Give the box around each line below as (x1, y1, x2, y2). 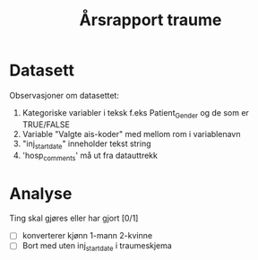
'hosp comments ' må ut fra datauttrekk (21, 150, 159, 162)
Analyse (9, 183, 73, 204)
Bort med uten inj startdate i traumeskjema (21, 240, 172, 254)
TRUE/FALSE (21, 118, 70, 130)
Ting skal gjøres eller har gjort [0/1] (9, 212, 139, 224)
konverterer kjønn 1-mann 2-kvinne (21, 230, 153, 241)
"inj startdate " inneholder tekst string (21, 138, 151, 151)
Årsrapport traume (79, 10, 222, 30)
